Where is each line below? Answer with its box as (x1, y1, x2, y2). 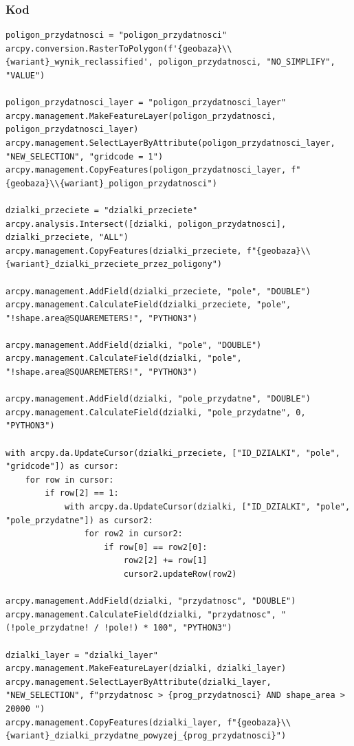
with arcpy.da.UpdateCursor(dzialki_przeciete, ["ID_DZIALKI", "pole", (5, 448, 340, 458)
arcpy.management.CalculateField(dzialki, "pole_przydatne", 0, (5, 407, 306, 417)
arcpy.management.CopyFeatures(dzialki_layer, (5, 717, 222, 727)
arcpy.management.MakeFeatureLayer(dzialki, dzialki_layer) (5, 663, 287, 674)
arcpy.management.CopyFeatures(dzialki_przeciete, (5, 245, 242, 256)
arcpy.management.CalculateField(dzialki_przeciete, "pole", (5, 300, 291, 310)
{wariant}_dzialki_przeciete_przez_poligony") (5, 259, 222, 270)
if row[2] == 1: (45, 488, 119, 498)
